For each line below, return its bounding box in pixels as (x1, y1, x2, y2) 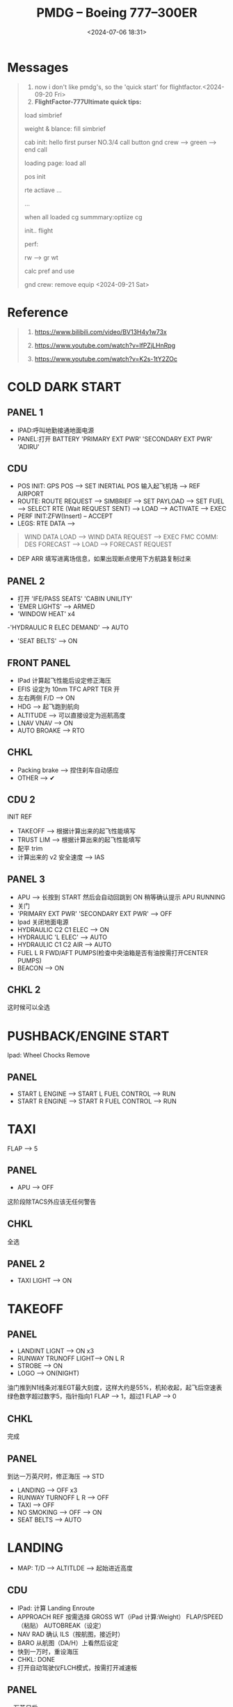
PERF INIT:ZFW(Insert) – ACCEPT (17, 512, 113, 520)
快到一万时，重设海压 (17, 1647, 79, 1655)
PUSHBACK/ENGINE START (7, 1028, 170, 1044)
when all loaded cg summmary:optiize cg (24, 212, 143, 221)
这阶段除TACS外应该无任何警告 (7, 1197, 97, 1206)
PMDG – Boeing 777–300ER (36, 5, 198, 21)
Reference (7, 304, 68, 320)
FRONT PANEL (7, 656, 71, 669)
